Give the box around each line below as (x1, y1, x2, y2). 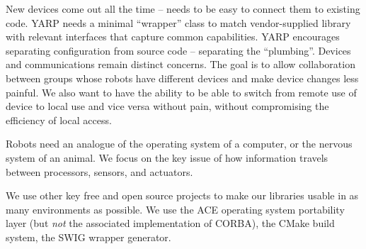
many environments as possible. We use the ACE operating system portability (6, 201, 345, 216)
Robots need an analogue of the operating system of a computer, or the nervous (6, 136, 353, 151)
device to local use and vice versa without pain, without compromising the (6, 99, 329, 114)
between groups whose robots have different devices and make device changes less (6, 70, 359, 85)
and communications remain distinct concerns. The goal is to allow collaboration (6, 57, 355, 72)
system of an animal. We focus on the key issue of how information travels (6, 150, 328, 165)
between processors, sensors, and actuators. (6, 164, 193, 179)
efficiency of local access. (6, 112, 112, 127)
